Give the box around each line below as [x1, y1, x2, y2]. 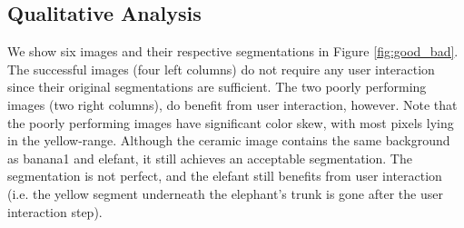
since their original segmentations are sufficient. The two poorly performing [7, 77, 427, 96]
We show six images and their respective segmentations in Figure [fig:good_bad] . [7, 42, 459, 61]
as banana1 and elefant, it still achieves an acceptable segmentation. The [7, 148, 412, 167]
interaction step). [7, 202, 103, 221]
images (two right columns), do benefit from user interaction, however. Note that [7, 94, 458, 114]
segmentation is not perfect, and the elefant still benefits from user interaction [7, 166, 442, 185]
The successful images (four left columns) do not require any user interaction [7, 59, 435, 78]
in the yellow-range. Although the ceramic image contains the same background [7, 131, 450, 150]
